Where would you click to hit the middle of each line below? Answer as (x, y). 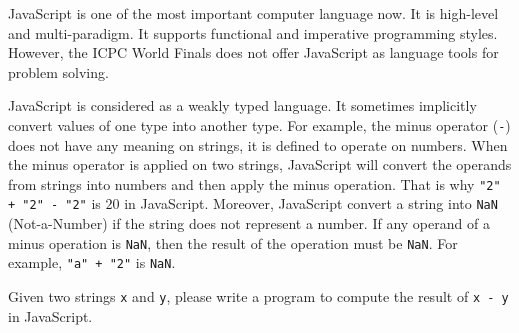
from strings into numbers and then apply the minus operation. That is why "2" (254, 183)
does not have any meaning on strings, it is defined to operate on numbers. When (258, 144)
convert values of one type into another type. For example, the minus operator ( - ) (259, 124)
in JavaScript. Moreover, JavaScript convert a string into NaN (311, 203)
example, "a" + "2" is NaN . (92, 262)
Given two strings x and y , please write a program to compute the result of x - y (258, 296)
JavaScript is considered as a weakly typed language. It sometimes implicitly (242, 105)
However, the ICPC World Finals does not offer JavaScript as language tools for (253, 52)
